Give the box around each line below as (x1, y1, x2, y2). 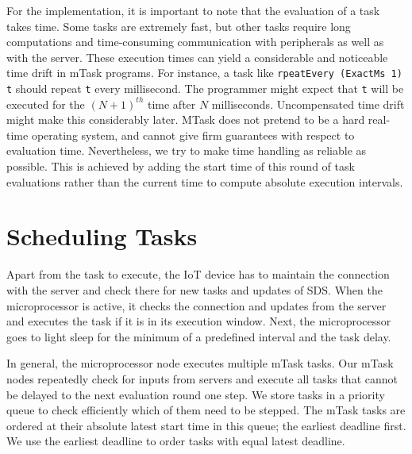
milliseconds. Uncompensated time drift (211, 95, 405, 112)
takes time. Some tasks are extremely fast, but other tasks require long (6, 17, 351, 34)
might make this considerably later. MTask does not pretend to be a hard (6, 111, 365, 128)
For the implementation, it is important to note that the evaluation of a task (6, 2, 380, 18)
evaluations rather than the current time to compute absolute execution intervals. (6, 173, 403, 190)
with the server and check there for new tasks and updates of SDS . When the (6, 281, 383, 298)
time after (147, 95, 196, 112)
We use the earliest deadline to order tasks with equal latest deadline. (6, 433, 345, 449)
